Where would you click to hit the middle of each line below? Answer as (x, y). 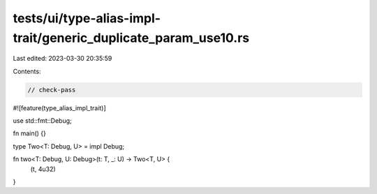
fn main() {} (30, 133)
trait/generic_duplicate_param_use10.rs (131, 38)
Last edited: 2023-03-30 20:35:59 (62, 59)
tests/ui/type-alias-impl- (87, 18)
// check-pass (52, 90)
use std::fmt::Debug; (43, 121)
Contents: (27, 71)
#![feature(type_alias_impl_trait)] (59, 107)
